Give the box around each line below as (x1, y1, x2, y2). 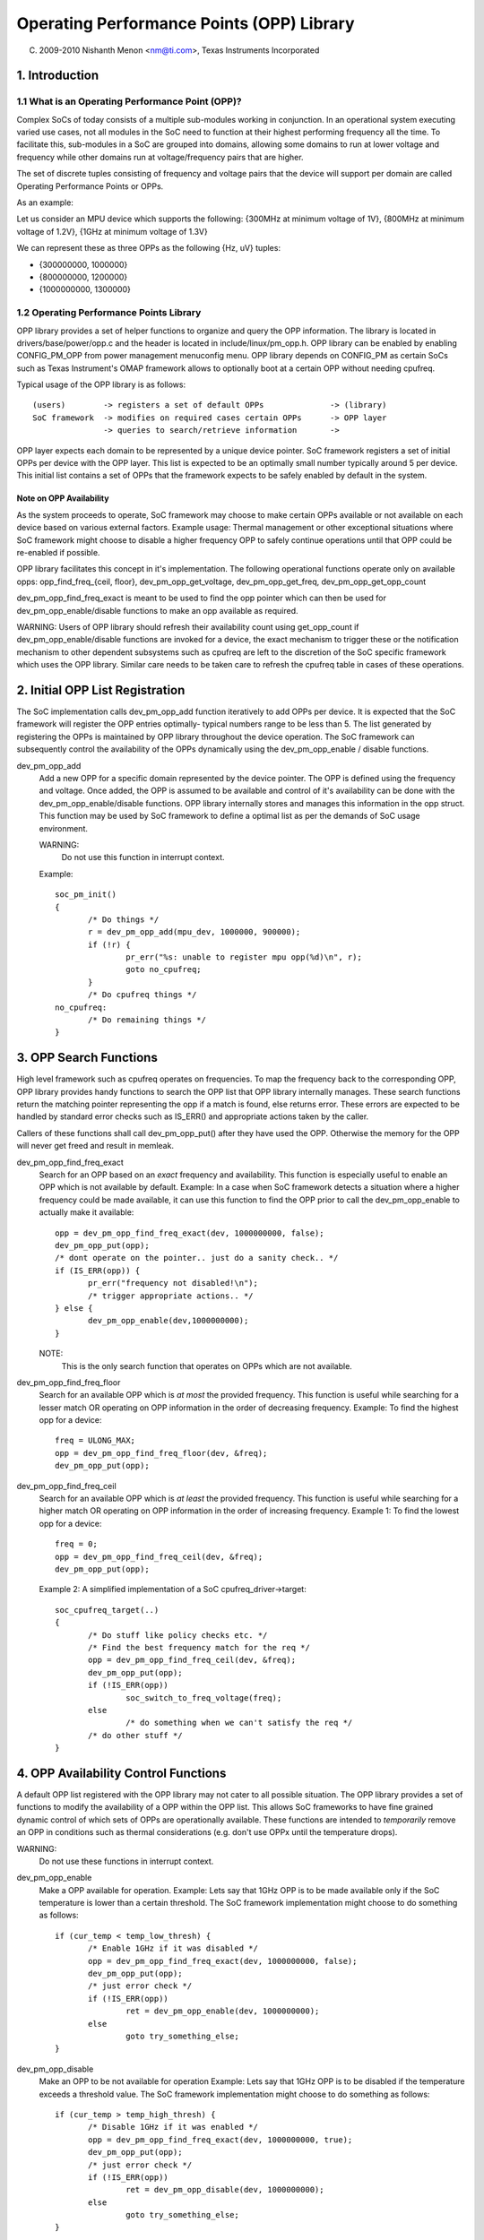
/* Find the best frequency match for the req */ (88, 1642, 311, 1652)
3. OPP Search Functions (16, 1050, 159, 1065)
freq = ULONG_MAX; (55, 1435, 136, 1446)
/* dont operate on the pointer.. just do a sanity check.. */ (55, 1253, 339, 1263)
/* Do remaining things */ (88, 1015, 206, 1025)
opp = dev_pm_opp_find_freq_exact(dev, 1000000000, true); (88, 2134, 353, 2145)
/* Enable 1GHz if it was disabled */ (88, 1943, 259, 1953)
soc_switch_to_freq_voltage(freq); (125, 1693, 282, 1702)
